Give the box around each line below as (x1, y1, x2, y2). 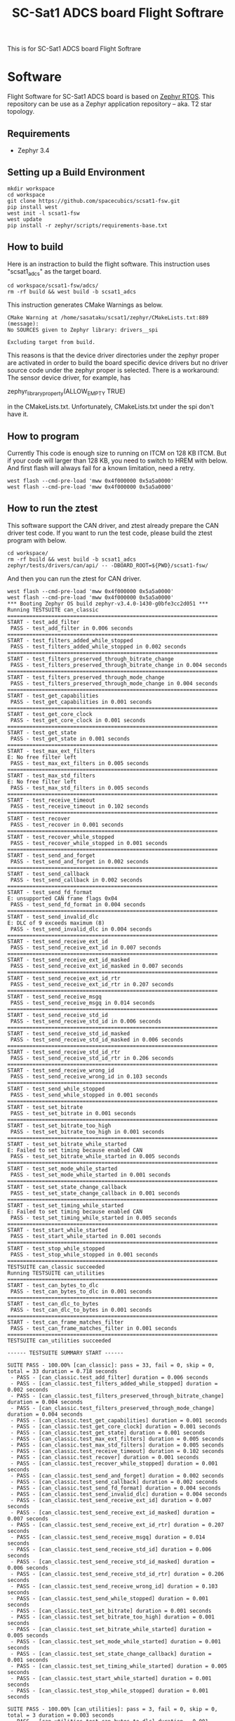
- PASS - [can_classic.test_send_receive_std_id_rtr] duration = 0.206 (10, 1570, 224, 1577)
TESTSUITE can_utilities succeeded (7, 1337, 112, 1344)
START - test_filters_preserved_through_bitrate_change (7, 655, 174, 663)
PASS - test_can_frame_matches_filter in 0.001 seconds (10, 1324, 177, 1331)
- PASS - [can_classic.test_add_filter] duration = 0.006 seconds (10, 1374, 209, 1381)
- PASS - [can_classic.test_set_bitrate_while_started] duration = (10, 1626, 212, 1633)
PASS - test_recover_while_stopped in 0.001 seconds (10, 839, 168, 846)
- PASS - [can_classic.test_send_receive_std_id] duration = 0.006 (10, 1546, 212, 1553)
